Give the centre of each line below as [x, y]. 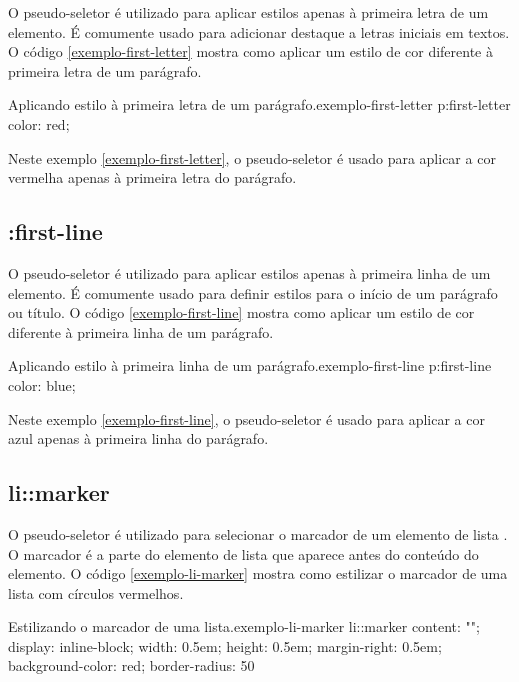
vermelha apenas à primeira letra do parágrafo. [152, 177]
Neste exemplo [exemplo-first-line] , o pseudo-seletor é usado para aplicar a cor [246, 418]
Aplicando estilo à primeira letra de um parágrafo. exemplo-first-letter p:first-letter [259, 104]
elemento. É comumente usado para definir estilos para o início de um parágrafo [253, 292]
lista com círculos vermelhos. [96, 592]
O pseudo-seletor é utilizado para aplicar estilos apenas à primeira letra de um [248, 12]
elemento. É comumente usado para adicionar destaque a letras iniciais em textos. [259, 31]
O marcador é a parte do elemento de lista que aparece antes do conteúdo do [243, 553]
